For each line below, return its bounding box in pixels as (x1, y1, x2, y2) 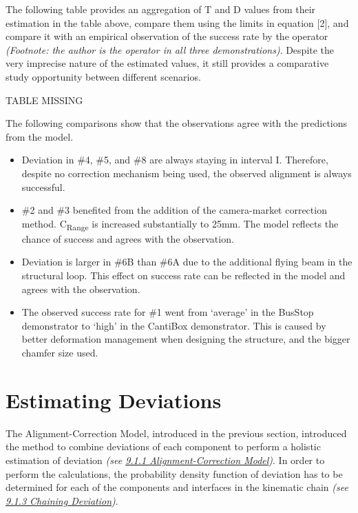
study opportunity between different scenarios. (6, 69, 201, 83)
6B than (122, 254, 157, 269)
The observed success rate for (21, 305, 146, 319)
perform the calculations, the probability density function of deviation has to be (6, 466, 343, 481)
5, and (104, 152, 131, 167)
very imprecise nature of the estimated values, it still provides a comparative (6, 56, 329, 70)
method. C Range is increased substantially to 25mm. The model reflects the (21, 216, 339, 232)
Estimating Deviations (6, 385, 222, 414)
